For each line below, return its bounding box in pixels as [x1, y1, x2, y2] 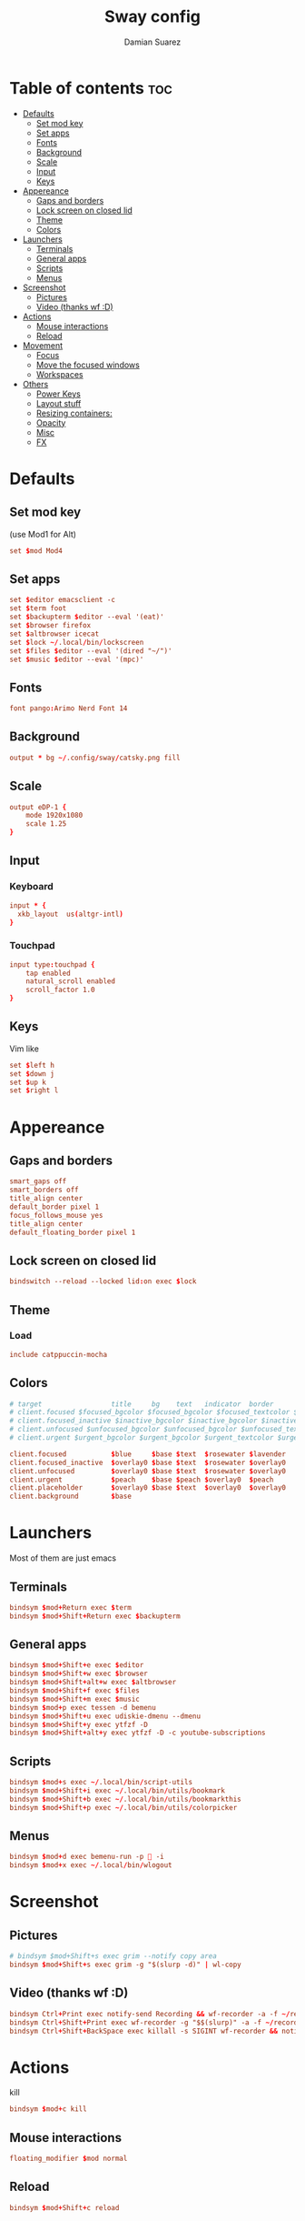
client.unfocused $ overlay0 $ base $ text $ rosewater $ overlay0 [9, 1466, 286, 1475]
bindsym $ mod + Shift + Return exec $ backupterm [9, 1612, 181, 1621]
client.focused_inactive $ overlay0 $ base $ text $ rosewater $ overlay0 [9, 1458, 286, 1467]
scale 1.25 [25, 819, 67, 829]
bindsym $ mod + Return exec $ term [9, 1603, 132, 1612]
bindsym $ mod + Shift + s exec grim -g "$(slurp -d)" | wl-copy [9, 1960, 242, 1970]
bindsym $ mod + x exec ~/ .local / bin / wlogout [9, 1861, 172, 1870]
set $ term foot [9, 604, 67, 613]
